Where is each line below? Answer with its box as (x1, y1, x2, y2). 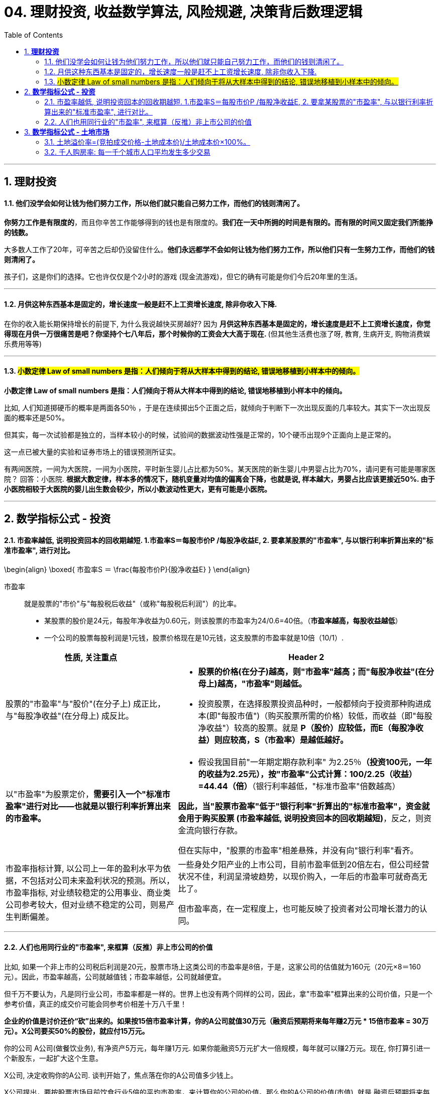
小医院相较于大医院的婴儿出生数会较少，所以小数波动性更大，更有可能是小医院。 (4, 484, 271, 493)
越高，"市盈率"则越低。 (217, 679, 307, 689)
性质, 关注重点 (64, 652, 118, 663)
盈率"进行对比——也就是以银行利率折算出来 (6, 801, 171, 812)
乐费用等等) (4, 339, 42, 348)
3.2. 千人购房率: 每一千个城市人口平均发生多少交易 (44, 147, 210, 156)
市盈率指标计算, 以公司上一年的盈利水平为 (6, 863, 163, 874)
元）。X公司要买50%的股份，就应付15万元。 (4, 1026, 149, 1035)
